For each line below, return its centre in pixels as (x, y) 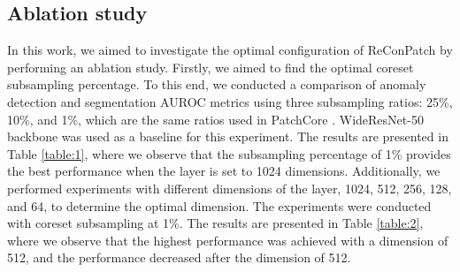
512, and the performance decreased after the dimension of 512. (179, 257)
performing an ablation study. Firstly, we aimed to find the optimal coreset (211, 67)
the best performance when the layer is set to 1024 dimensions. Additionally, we (224, 171)
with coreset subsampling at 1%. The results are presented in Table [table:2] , (215, 223)
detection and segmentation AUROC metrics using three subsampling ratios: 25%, (230, 101)
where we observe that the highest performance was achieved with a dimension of (228, 240)
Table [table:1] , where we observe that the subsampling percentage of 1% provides (229, 153)
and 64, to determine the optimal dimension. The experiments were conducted (219, 205)
